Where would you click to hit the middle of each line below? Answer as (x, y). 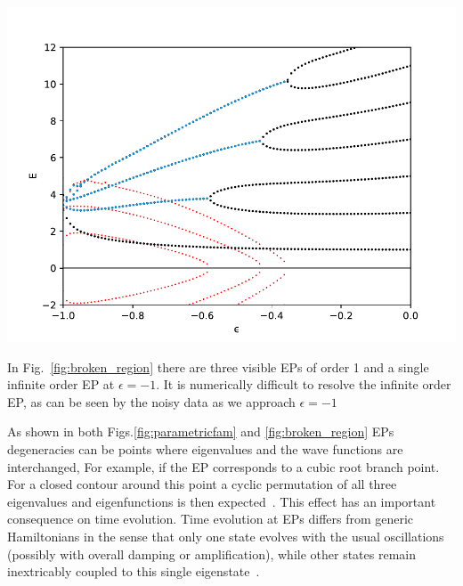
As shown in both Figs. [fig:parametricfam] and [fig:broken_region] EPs (201, 431)
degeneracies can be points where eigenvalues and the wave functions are (205, 449)
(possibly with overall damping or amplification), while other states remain (211, 553)
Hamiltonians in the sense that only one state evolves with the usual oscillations (226, 536)
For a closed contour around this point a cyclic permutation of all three (202, 484)
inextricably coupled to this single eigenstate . (134, 571)
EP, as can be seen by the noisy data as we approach (151, 401)
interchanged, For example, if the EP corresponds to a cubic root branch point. (223, 466)
